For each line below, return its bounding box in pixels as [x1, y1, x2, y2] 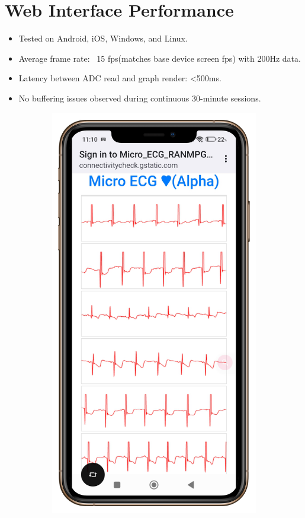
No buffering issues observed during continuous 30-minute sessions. [18, 91, 261, 104]
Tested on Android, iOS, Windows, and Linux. [18, 32, 188, 45]
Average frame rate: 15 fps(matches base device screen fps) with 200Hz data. [18, 52, 301, 64]
